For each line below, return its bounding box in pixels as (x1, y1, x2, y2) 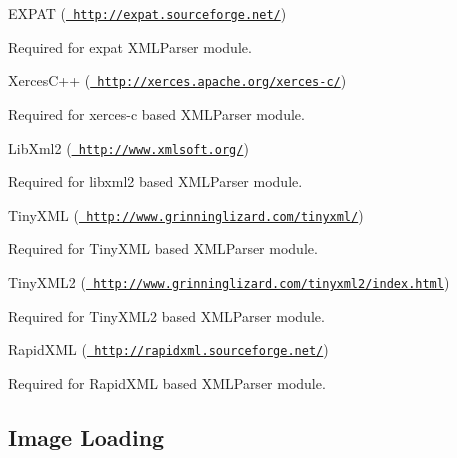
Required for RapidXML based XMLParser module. (8, 372, 326, 393)
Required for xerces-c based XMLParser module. (8, 103, 305, 124)
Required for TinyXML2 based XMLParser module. (8, 305, 325, 326)
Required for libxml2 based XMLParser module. (8, 171, 303, 192)
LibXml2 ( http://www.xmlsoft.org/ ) (8, 137, 249, 158)
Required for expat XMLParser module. (8, 36, 252, 57)
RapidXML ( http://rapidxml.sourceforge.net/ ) (8, 339, 329, 360)
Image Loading (8, 421, 165, 452)
